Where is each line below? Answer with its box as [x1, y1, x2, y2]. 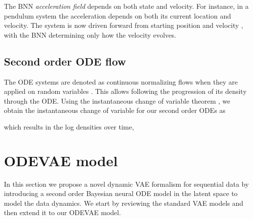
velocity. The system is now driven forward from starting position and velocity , [4, 20, 243, 30]
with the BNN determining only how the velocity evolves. [4, 29, 176, 40]
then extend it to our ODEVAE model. [4, 207, 121, 218]
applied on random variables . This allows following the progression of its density [4, 86, 247, 96]
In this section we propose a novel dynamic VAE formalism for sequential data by [4, 178, 249, 189]
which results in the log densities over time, [4, 121, 134, 131]
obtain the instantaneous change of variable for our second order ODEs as [4, 105, 226, 115]
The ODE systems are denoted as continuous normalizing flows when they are [4, 76, 238, 87]
